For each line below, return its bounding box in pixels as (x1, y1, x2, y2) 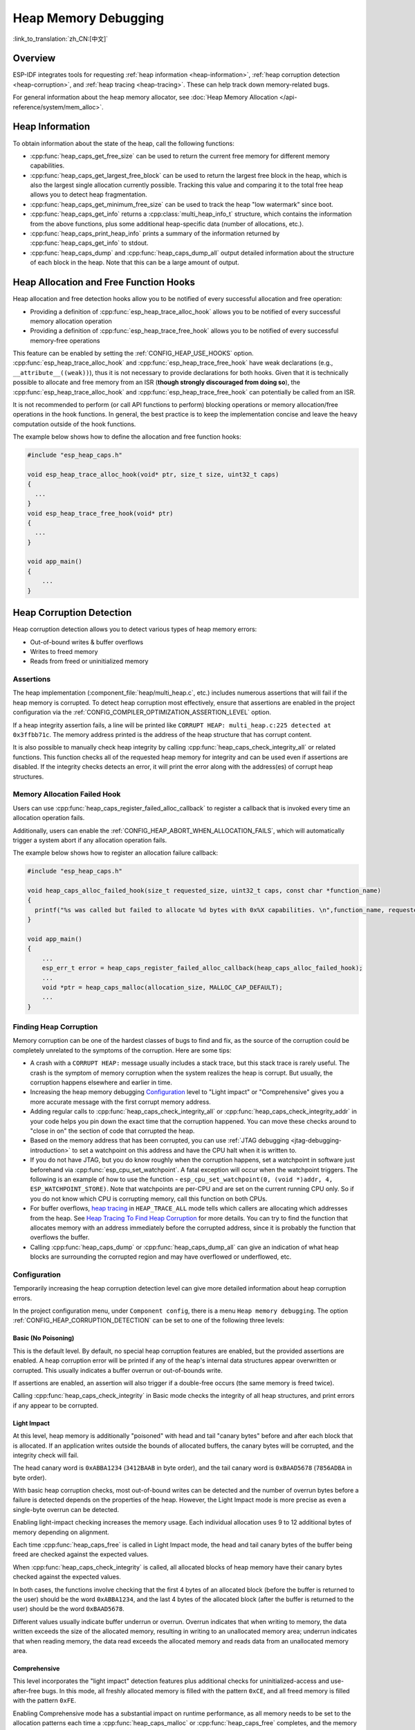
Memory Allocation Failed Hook (12, 790, 121, 799)
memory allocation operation (30, 317, 112, 325)
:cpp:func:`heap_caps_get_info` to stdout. (30, 239, 149, 247)
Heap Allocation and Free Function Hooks (12, 277, 196, 289)
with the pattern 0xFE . (12, 1696, 76, 1705)
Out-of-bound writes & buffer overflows (30, 637, 144, 646)
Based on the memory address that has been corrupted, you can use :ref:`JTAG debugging (30, 1136, 290, 1145)
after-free (12, 1686, 41, 1695)
